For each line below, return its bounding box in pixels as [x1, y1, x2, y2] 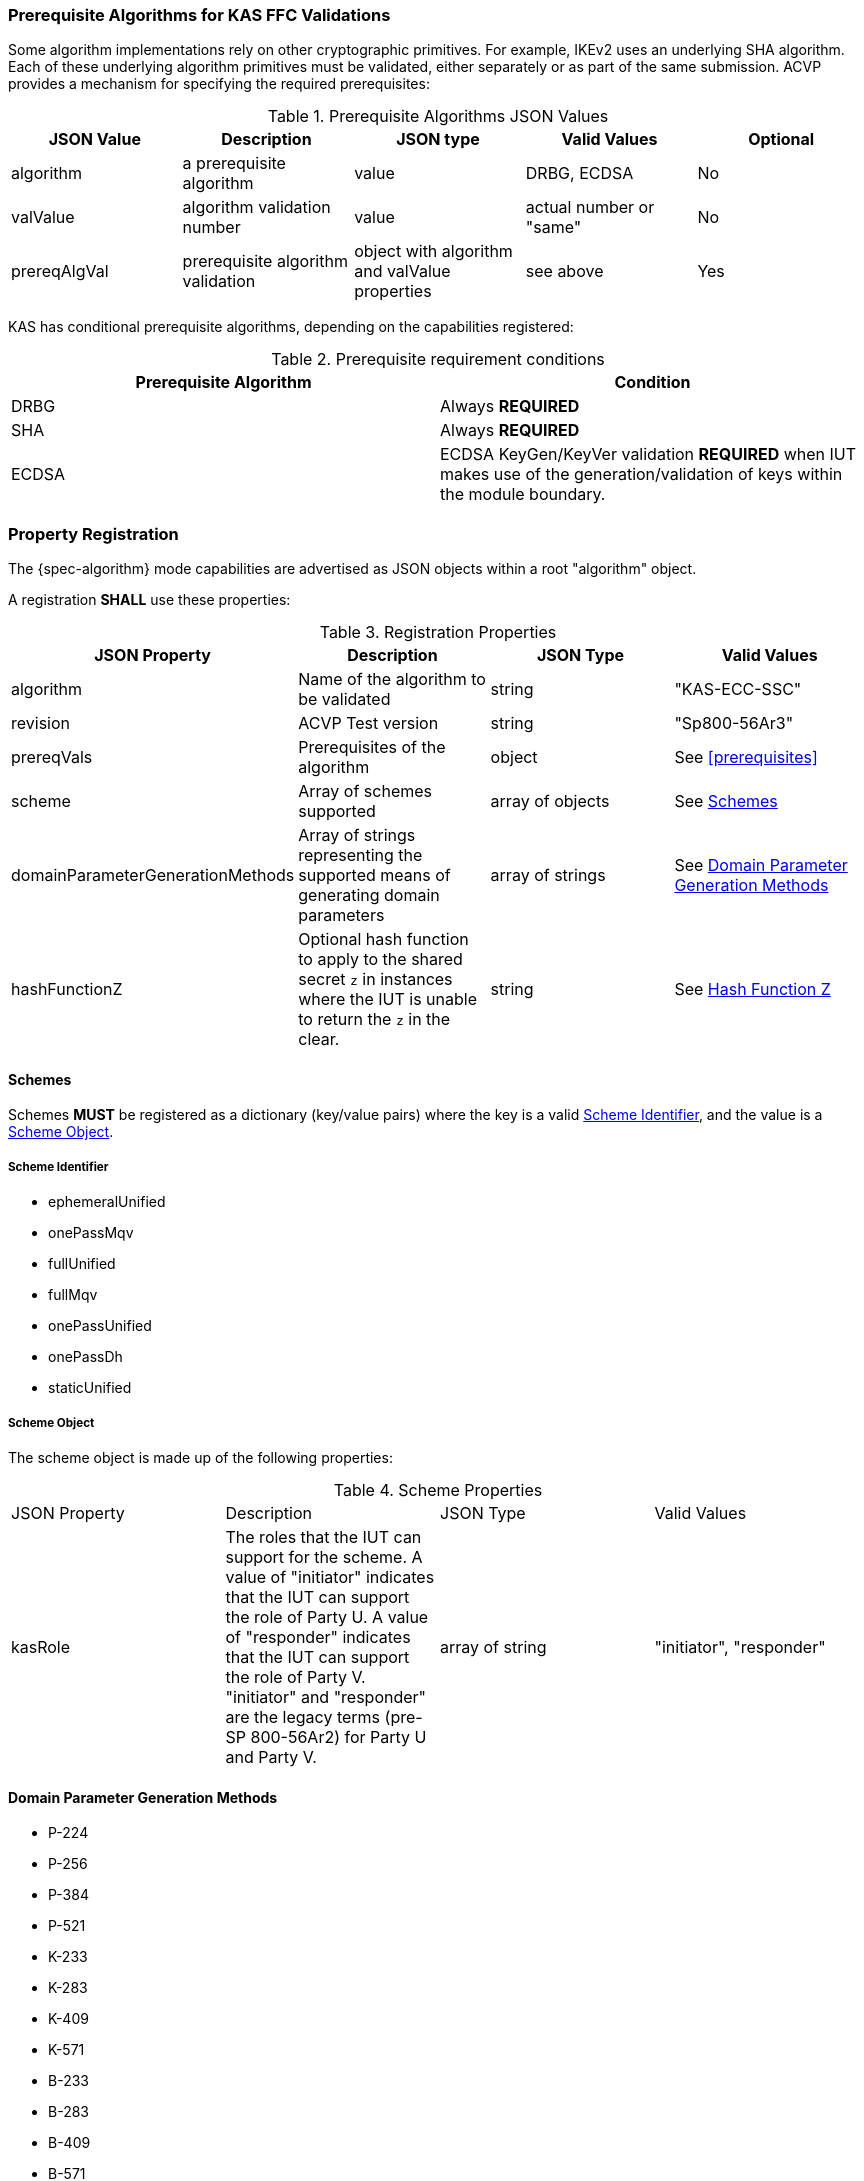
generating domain [298, 885, 440, 906]
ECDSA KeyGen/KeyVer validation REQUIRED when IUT [440, 444, 857, 465]
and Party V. [225, 1746, 317, 1767]
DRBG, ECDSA [525, 163, 634, 184]
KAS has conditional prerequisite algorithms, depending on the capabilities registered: [8, 318, 574, 336]
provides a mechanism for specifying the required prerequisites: [8, 75, 430, 93]
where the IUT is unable [298, 989, 477, 1010]
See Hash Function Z [674, 979, 831, 1000]
